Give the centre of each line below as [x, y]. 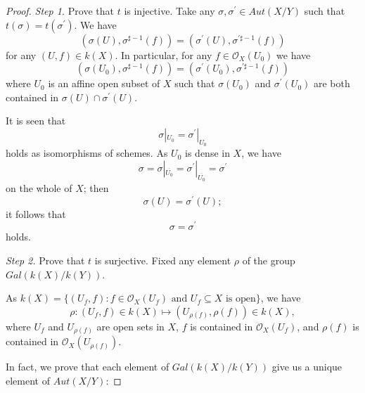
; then [96, 187]
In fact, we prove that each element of [88, 367]
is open [241, 299]
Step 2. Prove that [45, 260]
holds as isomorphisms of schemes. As [87, 153]
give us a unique [307, 367]
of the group [269, 260]
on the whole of [39, 187]
